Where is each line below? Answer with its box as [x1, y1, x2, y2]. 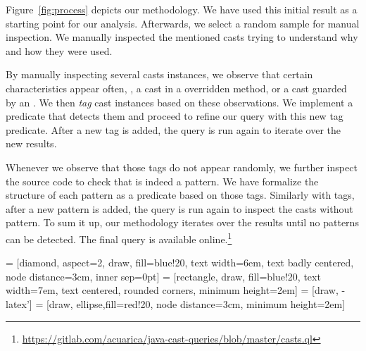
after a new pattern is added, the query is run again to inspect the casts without [6, 201, 353, 216]
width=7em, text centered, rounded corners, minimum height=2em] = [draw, [6, 283, 339, 297]
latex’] [6, 296, 32, 311]
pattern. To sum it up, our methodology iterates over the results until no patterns [6, 215, 359, 230]
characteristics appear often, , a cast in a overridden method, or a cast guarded [6, 80, 347, 95]
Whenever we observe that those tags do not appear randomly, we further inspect [6, 159, 358, 174]
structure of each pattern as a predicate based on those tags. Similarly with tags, [6, 187, 355, 202]
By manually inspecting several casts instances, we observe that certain [6, 67, 313, 82]
